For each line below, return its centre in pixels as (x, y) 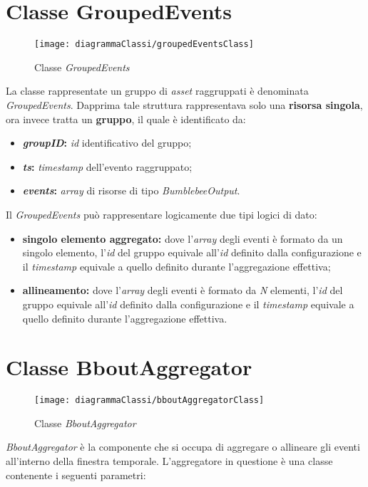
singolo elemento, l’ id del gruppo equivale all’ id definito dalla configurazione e (192, 252)
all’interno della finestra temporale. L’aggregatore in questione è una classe (169, 461)
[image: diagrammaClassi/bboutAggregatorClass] (149, 400)
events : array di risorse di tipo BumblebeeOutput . (131, 190)
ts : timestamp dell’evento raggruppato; (107, 166)
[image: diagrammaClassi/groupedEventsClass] (144, 44)
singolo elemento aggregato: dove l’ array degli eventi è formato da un (183, 238)
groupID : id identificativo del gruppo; (107, 143)
